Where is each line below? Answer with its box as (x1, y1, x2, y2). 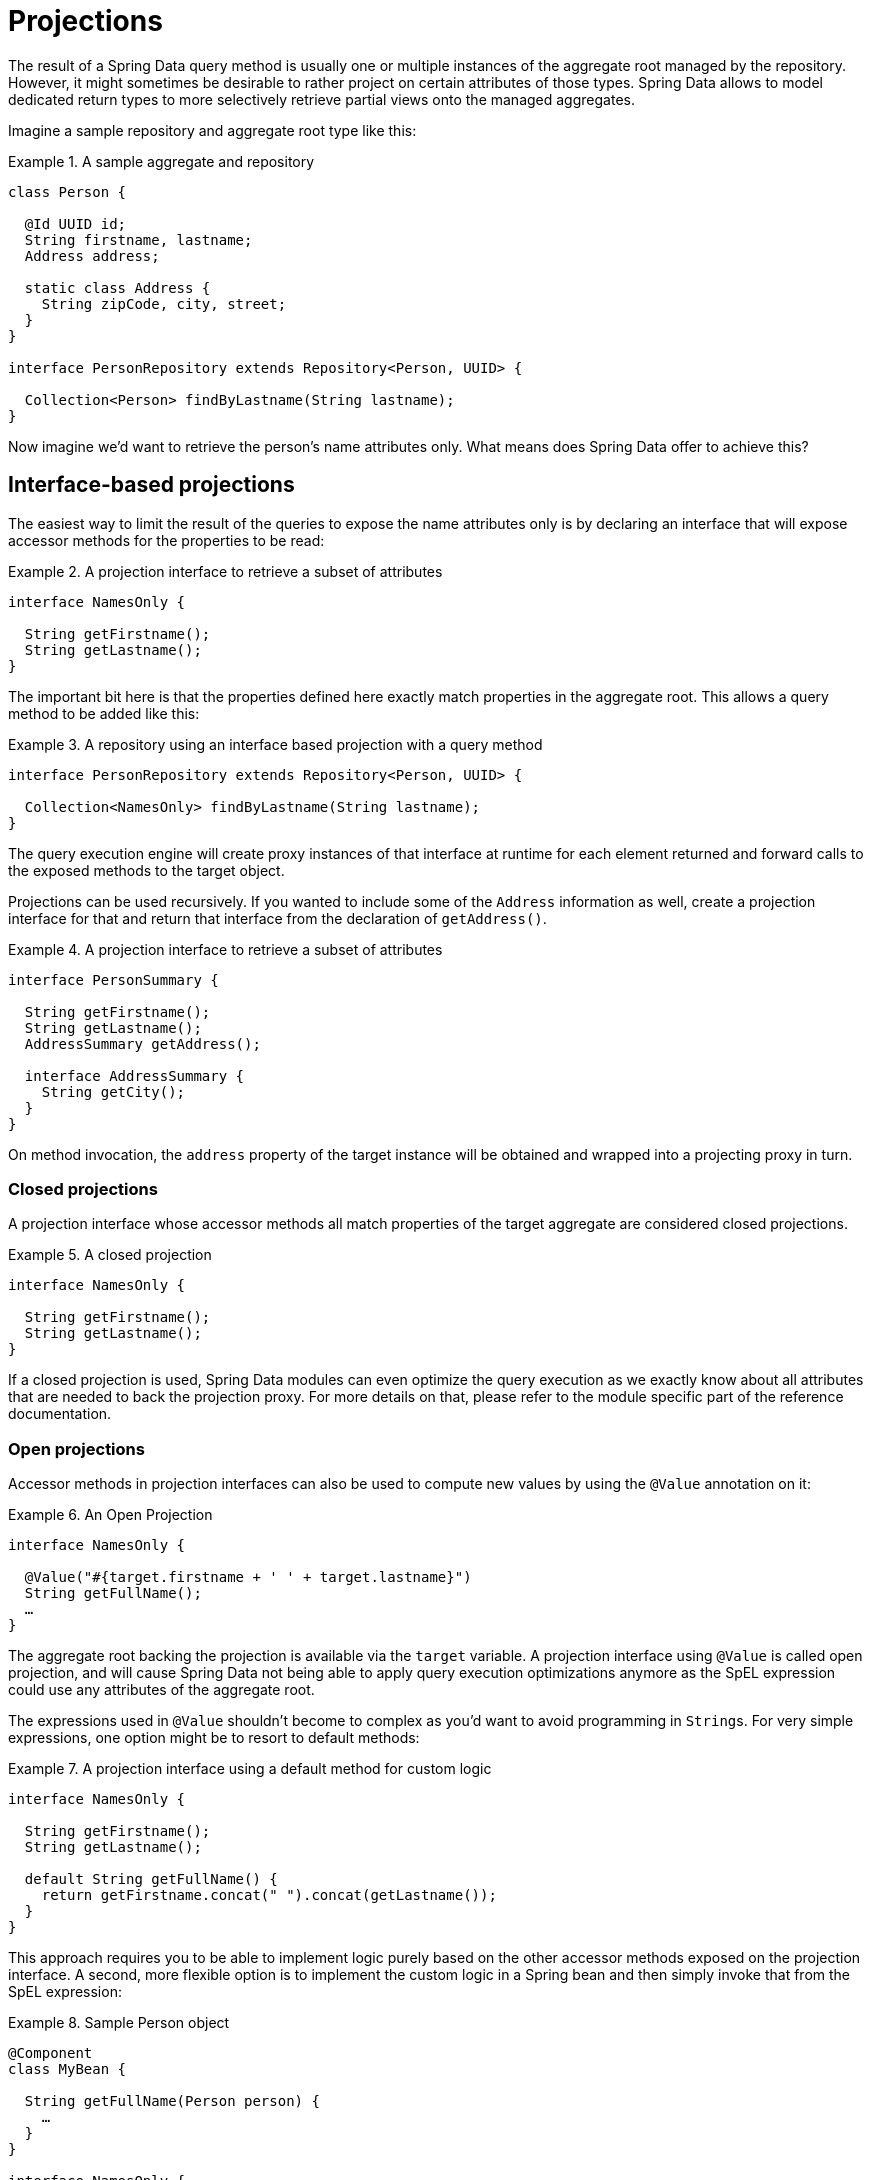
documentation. (8, 1405, 112, 1423)
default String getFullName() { (24, 1871, 278, 1888)
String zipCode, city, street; (41, 295, 287, 312)
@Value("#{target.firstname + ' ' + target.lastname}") (24, 1569, 472, 1586)
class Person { (8, 183, 127, 200)
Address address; (24, 247, 160, 264)
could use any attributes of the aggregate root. (8, 1681, 315, 1699)
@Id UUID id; (24, 215, 127, 232)
